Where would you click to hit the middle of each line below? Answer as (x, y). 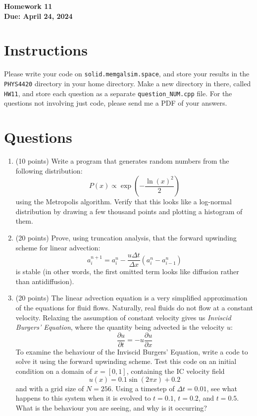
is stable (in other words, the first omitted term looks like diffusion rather (127, 271)
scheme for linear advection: (58, 247)
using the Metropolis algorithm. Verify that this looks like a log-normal (124, 202)
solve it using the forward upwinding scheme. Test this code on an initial (126, 361)
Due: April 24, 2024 (38, 16)
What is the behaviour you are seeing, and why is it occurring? (111, 407)
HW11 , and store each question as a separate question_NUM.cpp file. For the (118, 93)
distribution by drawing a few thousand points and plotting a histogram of (129, 211)
